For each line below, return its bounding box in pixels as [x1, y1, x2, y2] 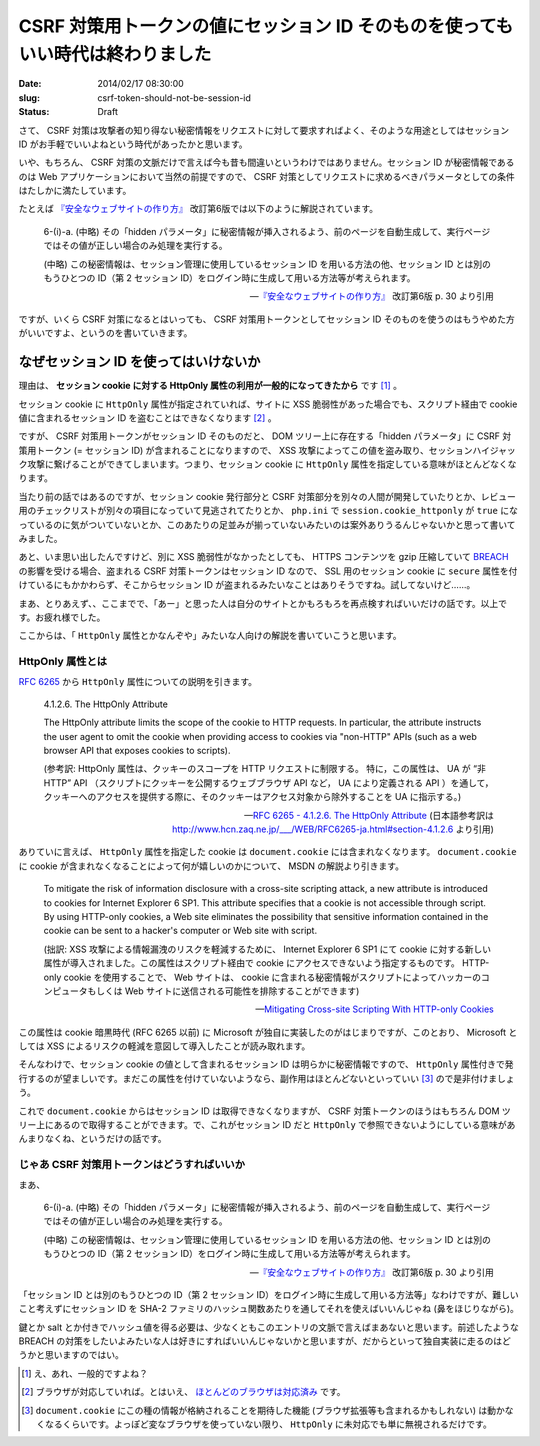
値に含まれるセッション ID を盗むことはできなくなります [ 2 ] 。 [18, 411, 277, 424]
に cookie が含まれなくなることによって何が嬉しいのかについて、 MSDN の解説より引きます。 [18, 860, 405, 872]
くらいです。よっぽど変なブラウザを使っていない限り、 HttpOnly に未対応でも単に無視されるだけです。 [62, 1418, 492, 1430]
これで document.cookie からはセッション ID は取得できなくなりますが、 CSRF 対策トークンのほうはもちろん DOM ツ [18, 1105, 512, 1117]
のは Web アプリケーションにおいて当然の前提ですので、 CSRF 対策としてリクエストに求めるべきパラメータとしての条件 [18, 170, 515, 182]
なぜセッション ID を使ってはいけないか [18, 353, 261, 370]
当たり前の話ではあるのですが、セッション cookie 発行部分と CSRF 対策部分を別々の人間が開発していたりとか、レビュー [18, 490, 517, 502]
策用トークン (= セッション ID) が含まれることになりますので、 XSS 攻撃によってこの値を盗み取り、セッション [18, 444, 474, 456]
